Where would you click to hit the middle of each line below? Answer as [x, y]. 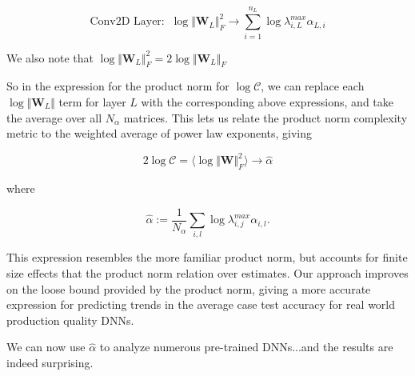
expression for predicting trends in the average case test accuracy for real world [201, 304]
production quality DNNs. [70, 320]
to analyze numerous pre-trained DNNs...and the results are [246, 347]
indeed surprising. [50, 362]
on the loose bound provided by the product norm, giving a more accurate [189, 288]
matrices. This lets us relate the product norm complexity [265, 117]
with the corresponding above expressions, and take [267, 101]
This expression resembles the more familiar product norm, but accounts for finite [207, 257]
